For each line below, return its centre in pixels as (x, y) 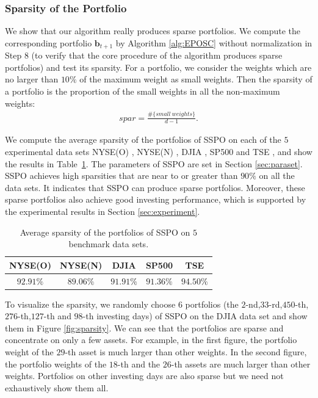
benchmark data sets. (109, 244)
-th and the (139, 364)
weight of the (29, 352)
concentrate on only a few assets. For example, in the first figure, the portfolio (151, 340)
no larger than (32, 79)
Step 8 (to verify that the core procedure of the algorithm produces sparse (144, 55)
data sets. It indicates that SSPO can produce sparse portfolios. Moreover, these (155, 187)
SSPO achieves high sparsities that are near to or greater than (121, 175)
